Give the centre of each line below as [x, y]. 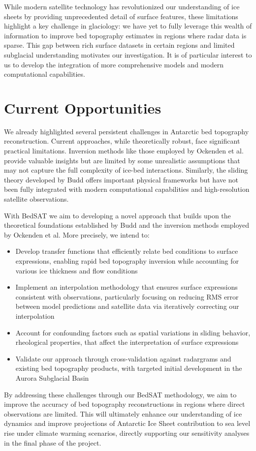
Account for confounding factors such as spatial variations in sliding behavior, [133, 332]
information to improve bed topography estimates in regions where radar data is [125, 35]
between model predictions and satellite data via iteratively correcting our [127, 306]
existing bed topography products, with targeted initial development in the [129, 368]
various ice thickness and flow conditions [77, 270]
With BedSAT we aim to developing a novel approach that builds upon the [117, 215]
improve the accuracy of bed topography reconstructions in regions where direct [125, 404]
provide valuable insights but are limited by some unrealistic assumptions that [122, 160]
